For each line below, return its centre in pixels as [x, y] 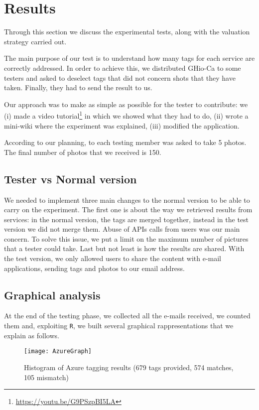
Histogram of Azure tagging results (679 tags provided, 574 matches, [129, 367]
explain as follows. [32, 335]
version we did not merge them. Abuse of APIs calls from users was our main [122, 229]
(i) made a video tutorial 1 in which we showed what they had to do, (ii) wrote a [126, 115]
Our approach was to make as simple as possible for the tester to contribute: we [126, 104]
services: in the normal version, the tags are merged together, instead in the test [127, 219]
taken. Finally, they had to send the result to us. [78, 87]
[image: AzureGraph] [58, 351]
